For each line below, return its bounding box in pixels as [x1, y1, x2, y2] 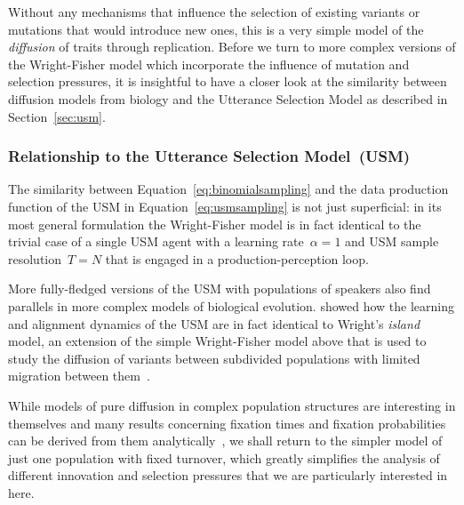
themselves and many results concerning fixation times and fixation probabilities [8, 413, 446, 432]
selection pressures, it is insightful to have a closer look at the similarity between [8, 72, 447, 91]
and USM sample [345, 232, 439, 251]
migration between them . [8, 366, 150, 385]
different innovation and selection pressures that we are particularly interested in [8, 466, 448, 485]
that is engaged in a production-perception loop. [105, 249, 369, 268]
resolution [8, 249, 62, 268]
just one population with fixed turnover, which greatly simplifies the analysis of [8, 448, 440, 467]
